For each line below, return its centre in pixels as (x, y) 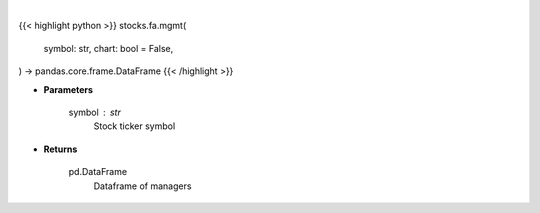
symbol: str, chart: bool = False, (108, 48)
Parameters (68, 89)
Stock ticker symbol (134, 126)
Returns (60, 149)
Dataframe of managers (142, 186)
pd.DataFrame (98, 172)
